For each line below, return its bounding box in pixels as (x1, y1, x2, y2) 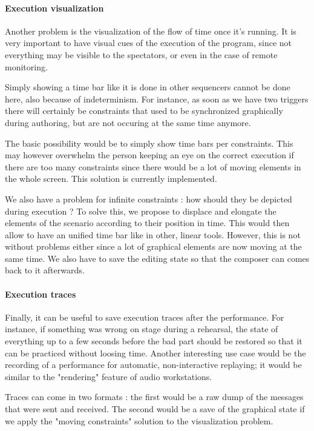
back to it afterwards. (5, 264, 85, 276)
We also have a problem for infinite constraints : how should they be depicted (5, 192, 292, 205)
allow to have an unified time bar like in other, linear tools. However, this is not (5, 228, 301, 241)
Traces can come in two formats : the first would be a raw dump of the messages (5, 390, 304, 403)
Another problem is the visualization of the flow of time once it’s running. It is (5, 24, 296, 37)
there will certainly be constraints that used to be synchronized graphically (5, 104, 283, 117)
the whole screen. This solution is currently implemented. (5, 172, 217, 185)
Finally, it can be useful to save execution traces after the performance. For (5, 310, 284, 323)
